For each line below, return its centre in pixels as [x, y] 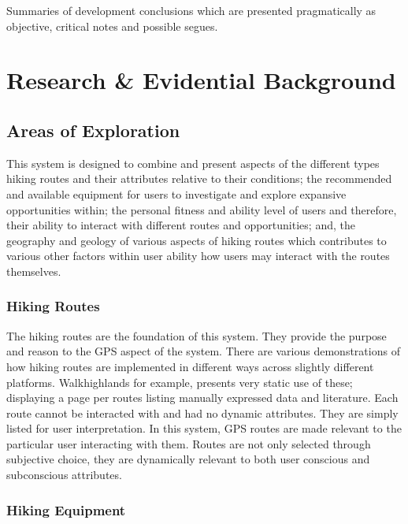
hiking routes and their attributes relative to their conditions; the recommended [199, 178]
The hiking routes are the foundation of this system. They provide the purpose [197, 335]
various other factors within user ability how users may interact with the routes [198, 256]
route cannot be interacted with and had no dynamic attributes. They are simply [202, 413]
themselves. [34, 271]
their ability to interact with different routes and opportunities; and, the [181, 225]
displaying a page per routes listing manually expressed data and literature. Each [202, 398]
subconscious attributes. [64, 475]
